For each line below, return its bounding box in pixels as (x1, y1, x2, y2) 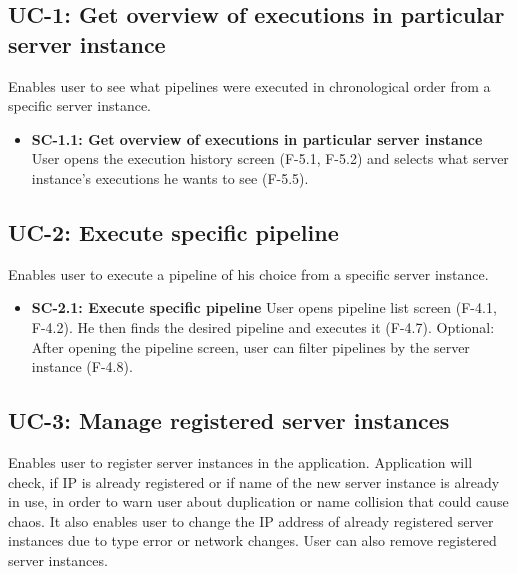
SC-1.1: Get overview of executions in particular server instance (31, 128, 483, 149)
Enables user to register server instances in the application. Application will (8, 451, 473, 472)
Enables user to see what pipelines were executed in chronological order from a (8, 75, 491, 96)
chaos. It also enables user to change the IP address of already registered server (8, 510, 494, 531)
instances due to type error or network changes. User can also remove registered (8, 530, 497, 551)
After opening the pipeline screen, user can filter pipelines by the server (31, 336, 470, 357)
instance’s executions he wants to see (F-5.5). (31, 167, 309, 188)
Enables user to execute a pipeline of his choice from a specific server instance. (8, 263, 489, 284)
